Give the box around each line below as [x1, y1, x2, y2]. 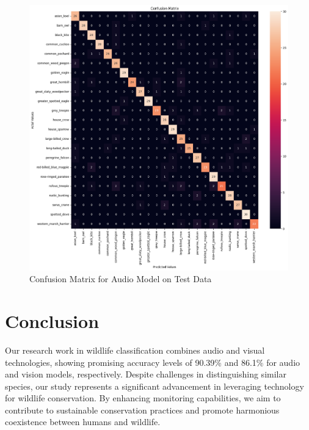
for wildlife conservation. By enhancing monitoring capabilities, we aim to [5, 392, 281, 404]
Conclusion [5, 308, 100, 333]
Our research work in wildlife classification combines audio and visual [5, 343, 265, 356]
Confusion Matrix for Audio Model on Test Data [29, 272, 212, 285]
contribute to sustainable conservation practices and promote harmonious [5, 403, 280, 416]
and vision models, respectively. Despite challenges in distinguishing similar [5, 368, 286, 381]
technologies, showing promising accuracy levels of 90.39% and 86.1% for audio [5, 355, 300, 368]
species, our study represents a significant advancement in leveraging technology [5, 379, 304, 392]
